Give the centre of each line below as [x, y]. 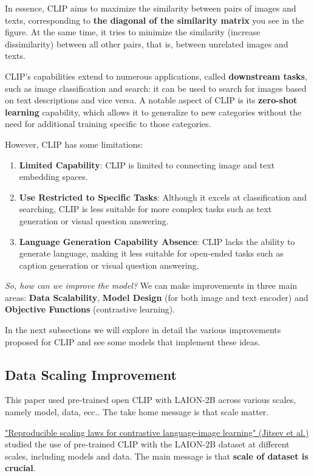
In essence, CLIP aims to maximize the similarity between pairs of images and [151, 8]
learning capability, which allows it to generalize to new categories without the [153, 112]
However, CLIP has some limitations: [74, 144]
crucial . [20, 468]
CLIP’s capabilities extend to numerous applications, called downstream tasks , [156, 76]
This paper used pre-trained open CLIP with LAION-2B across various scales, [151, 400]
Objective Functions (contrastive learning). [90, 309]
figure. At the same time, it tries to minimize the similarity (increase [133, 32]
